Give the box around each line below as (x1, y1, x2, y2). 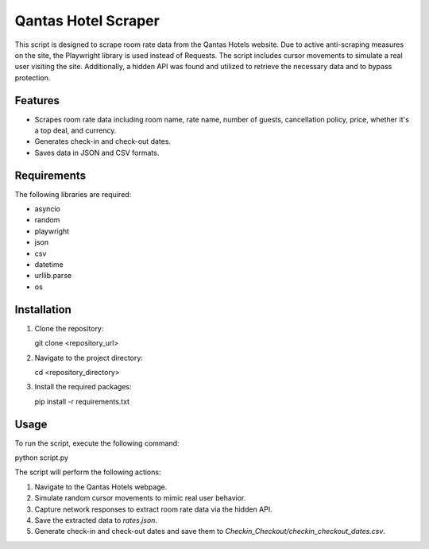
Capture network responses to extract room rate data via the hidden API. (34, 505, 273, 514)
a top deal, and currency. (34, 126, 117, 135)
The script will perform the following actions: (14, 467, 161, 477)
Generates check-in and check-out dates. (34, 137, 171, 146)
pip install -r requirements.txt (34, 396, 130, 406)
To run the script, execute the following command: (14, 438, 180, 448)
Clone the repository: (34, 323, 104, 333)
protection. (14, 72, 51, 83)
